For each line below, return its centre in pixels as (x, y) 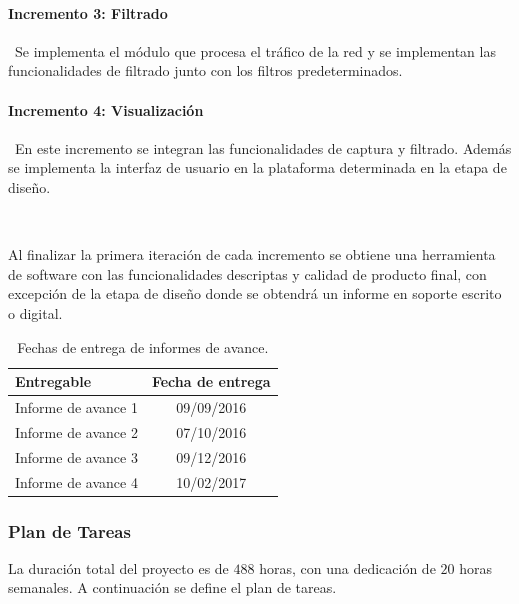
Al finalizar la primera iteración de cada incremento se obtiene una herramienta (252, 254)
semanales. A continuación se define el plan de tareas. (172, 587)
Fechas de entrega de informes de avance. (143, 346)
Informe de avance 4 (76, 481)
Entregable (53, 381)
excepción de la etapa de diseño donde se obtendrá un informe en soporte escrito (255, 293)
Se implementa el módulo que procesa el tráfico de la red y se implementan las (255, 50)
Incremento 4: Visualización (106, 109)
